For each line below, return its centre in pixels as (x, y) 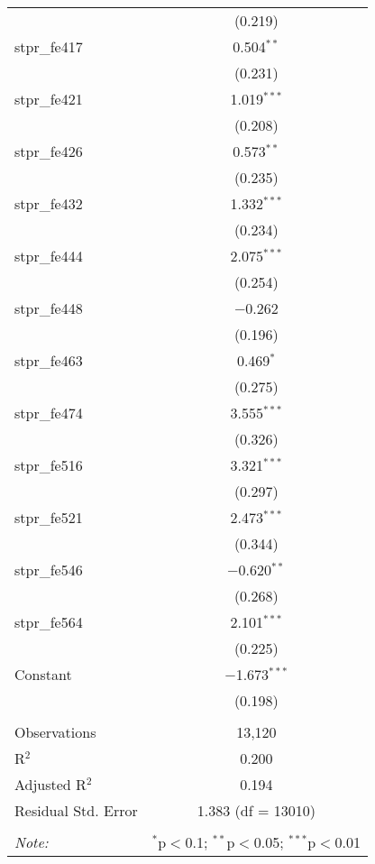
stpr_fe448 (49, 308)
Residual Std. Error (76, 810)
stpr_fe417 (49, 46)
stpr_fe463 (49, 360)
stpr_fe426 (49, 151)
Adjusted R (50, 784)
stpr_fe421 (49, 99)
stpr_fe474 (49, 413)
